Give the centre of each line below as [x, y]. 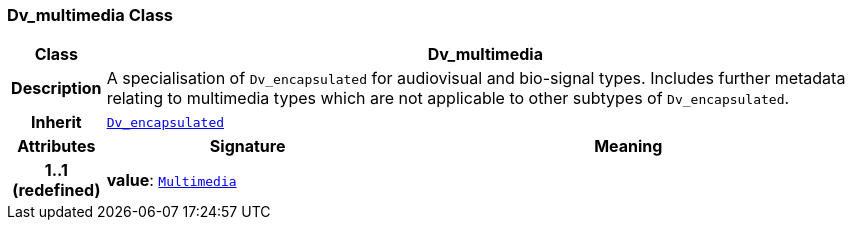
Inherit [56, 122]
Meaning [628, 146]
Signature [247, 146]
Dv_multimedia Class [90, 15]
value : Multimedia [171, 180]
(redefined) [56, 190]
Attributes [56, 146]
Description [56, 88]
